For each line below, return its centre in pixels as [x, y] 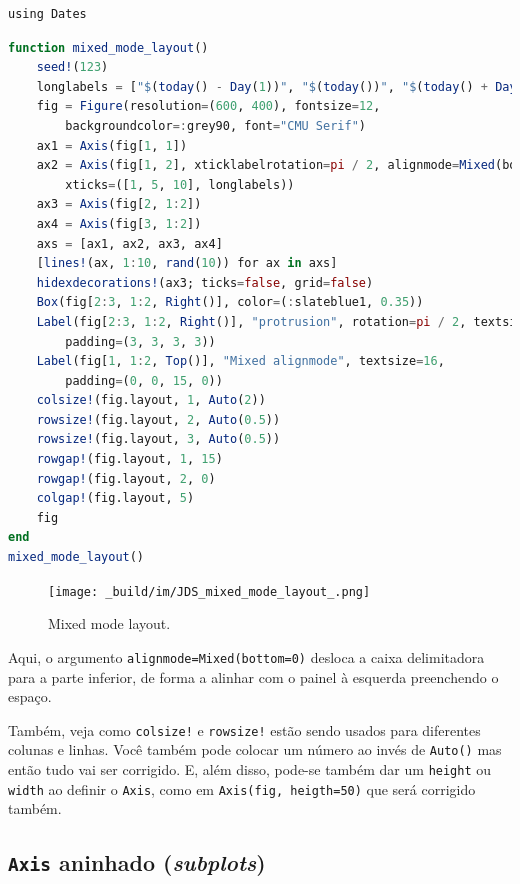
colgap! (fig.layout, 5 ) [115, 498]
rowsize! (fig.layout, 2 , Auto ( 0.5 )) [158, 419]
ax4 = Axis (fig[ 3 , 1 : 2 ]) [119, 223]
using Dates [47, 14]
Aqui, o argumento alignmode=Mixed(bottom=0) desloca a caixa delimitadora [246, 656]
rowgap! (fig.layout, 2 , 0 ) [126, 478]
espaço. [30, 696]
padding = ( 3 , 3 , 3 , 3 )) [140, 341]
